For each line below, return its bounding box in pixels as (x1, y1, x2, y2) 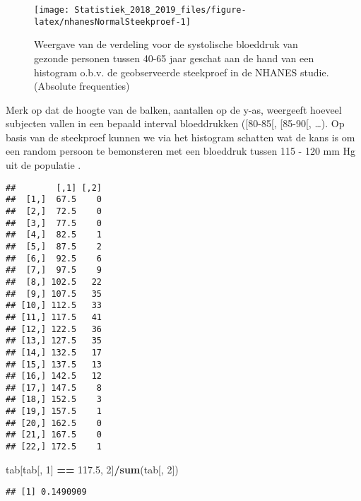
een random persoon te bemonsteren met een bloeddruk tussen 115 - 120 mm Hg (6, 143, 356, 158)
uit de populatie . (6, 158, 81, 172)
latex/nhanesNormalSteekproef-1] (34, 16, 191, 27)
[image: (34, 5, 70, 15)
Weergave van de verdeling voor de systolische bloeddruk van (34, 37, 298, 52)
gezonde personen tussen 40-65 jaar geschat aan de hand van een (34, 50, 314, 65)
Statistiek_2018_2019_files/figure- (74, 5, 247, 15)
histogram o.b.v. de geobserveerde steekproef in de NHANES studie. (34, 64, 329, 79)
